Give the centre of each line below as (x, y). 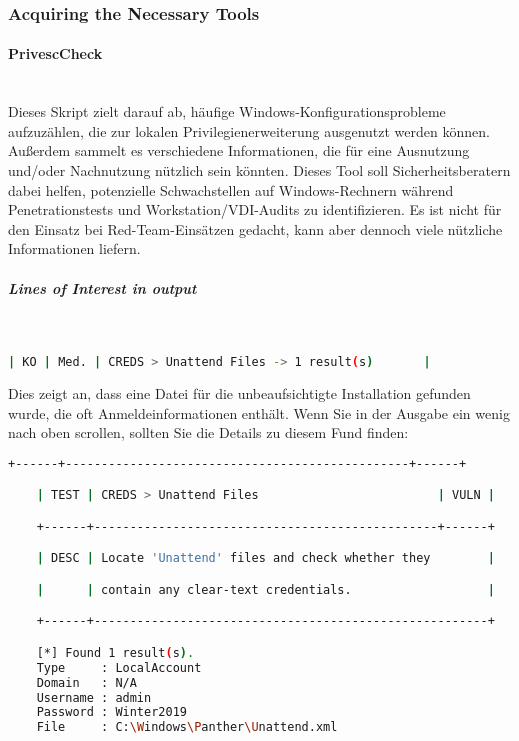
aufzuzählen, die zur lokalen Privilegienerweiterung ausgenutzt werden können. (249, 130)
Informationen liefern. (74, 248)
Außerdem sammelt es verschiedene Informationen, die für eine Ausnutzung (239, 150)
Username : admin (94, 697)
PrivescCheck (55, 53)
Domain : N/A (86, 682)
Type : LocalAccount (119, 667)
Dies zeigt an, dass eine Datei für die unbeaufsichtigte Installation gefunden (239, 393)
